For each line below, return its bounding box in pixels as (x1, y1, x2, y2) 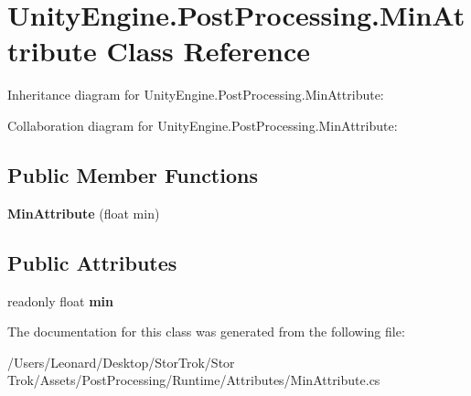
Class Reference (106, 32, 310, 70)
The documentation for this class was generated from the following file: (7, 322, 405, 341)
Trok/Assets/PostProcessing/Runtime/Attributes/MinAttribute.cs (7, 370, 380, 390)
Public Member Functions (7, 160, 258, 188)
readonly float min (7, 291, 113, 310)
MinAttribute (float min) (7, 203, 160, 222)
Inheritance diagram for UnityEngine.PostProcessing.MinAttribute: (7, 85, 384, 104)
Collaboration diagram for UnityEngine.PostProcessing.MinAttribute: (7, 115, 398, 134)
